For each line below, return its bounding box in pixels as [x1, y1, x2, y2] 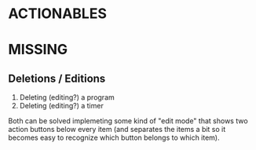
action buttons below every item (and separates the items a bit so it [8, 125, 226, 134]
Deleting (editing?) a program [19, 93, 115, 102]
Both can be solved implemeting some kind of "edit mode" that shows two [8, 116, 249, 126]
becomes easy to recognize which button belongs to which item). [8, 133, 220, 142]
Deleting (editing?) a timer [19, 101, 104, 111]
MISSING [8, 41, 68, 59]
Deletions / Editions [8, 71, 106, 85]
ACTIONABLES [8, 5, 108, 23]
